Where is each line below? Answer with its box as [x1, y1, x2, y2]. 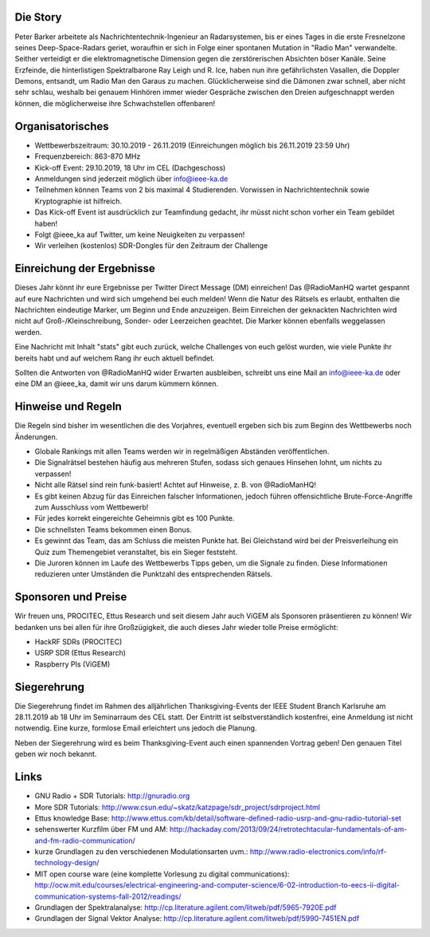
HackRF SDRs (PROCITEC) [34, 636, 123, 646]
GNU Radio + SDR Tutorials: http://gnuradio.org [34, 791, 190, 801]
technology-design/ [34, 858, 100, 868]
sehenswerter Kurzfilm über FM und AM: [34, 825, 169, 834]
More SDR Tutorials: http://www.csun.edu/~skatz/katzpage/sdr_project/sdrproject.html [34, 802, 320, 812]
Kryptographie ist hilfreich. [34, 196, 123, 206]
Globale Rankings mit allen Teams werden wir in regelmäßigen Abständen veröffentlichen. [34, 447, 330, 456]
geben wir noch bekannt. [14, 750, 97, 759]
